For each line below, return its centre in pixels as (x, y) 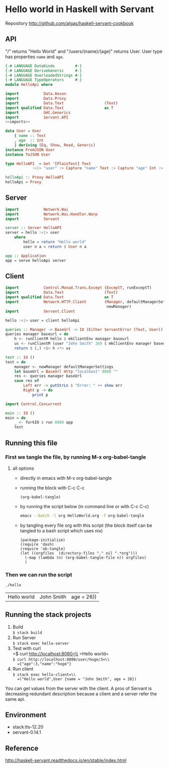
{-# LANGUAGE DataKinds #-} (44, 66)
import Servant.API (37, 117)
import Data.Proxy (36, 98)
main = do (16, 418)
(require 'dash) (37, 544)
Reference (22, 748)
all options (23, 468)
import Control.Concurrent (33, 404)
